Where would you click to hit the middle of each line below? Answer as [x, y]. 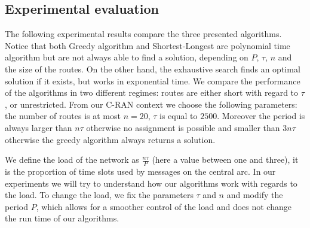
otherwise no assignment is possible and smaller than [183, 127]
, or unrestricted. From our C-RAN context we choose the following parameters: [151, 104]
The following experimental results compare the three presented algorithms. [143, 34]
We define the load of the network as [72, 159]
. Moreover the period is [261, 116]
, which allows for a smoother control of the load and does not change [164, 206]
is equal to [179, 116]
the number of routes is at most [63, 116]
